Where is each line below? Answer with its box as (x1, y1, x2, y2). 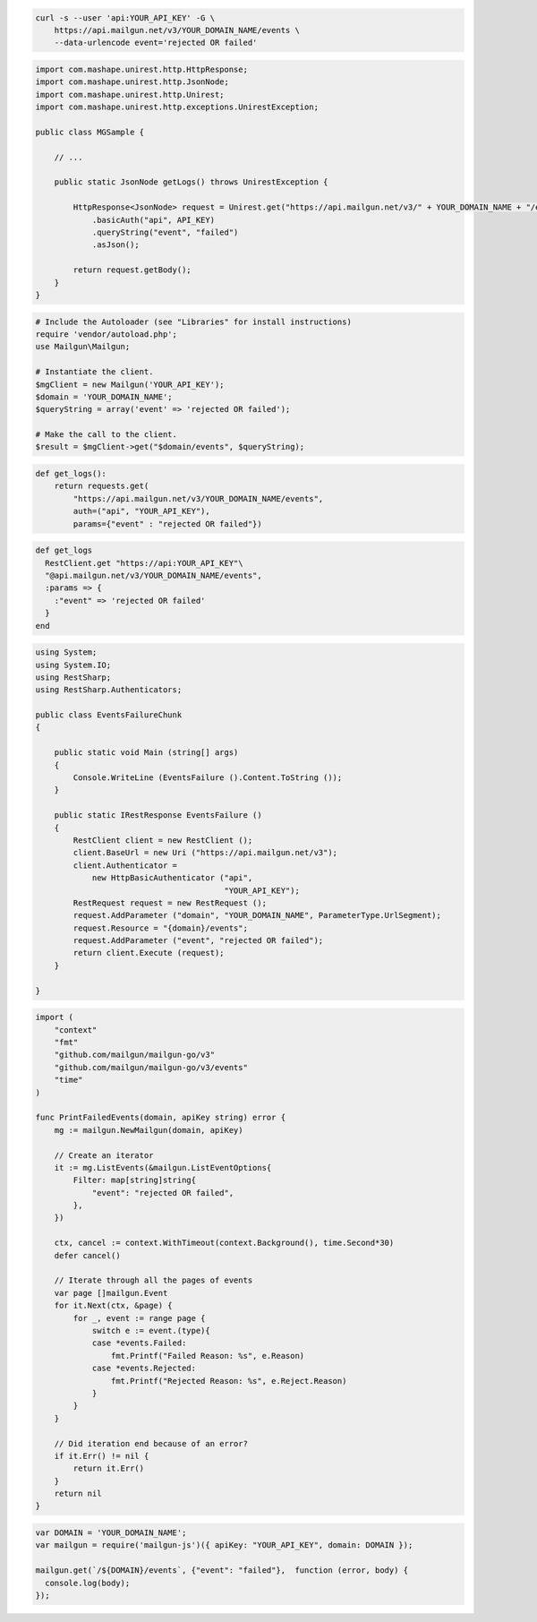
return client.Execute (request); (72, 948, 225, 958)
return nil (54, 1489, 102, 1499)
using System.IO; (35, 659, 112, 670)
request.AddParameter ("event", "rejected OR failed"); (72, 936, 324, 946)
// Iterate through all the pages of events (54, 1275, 253, 1285)
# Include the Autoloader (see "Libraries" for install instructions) (35, 316, 353, 327)
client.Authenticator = (72, 860, 178, 871)
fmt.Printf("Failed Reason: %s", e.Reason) (110, 1351, 305, 1360)
